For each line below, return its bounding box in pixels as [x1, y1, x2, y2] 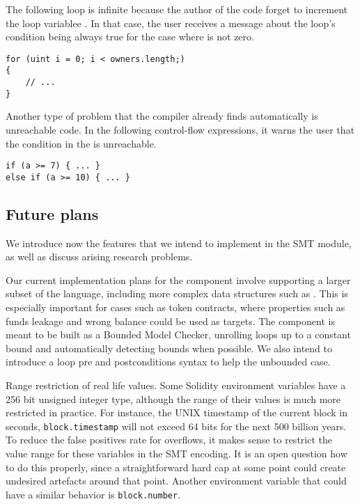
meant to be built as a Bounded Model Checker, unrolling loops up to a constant [6, 327, 351, 342]
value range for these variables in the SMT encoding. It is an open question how [6, 446, 347, 461]
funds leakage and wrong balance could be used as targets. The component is [6, 313, 335, 328]
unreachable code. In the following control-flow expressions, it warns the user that [6, 123, 355, 136]
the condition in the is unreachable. [6, 136, 157, 150]
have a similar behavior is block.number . [6, 487, 181, 501]
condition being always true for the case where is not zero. [6, 29, 254, 44]
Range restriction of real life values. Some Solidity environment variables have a [6, 378, 346, 393]
